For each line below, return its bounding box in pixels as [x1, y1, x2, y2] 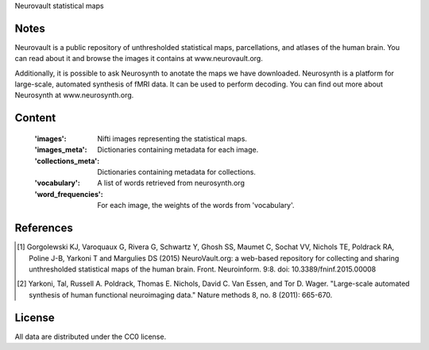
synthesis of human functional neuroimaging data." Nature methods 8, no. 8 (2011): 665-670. [29, 290, 333, 299]
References [14, 221, 73, 235]
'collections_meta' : [34, 156, 100, 166]
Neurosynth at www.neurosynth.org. [14, 90, 134, 100]
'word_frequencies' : [34, 189, 103, 198]
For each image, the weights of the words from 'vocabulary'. [97, 201, 295, 210]
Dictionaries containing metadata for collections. [97, 167, 256, 177]
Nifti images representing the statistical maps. [97, 133, 248, 143]
